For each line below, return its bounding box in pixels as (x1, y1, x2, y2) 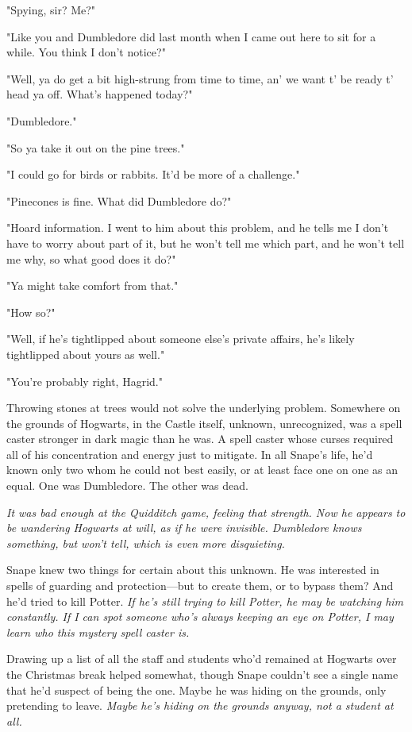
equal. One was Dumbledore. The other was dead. (6, 477, 248, 494)
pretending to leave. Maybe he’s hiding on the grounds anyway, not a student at (6, 697, 394, 714)
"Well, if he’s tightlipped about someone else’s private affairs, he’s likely (6, 330, 355, 347)
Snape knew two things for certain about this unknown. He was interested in (6, 561, 379, 578)
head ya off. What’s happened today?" (6, 86, 193, 102)
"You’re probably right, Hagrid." (6, 372, 163, 389)
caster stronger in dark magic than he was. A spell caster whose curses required (6, 430, 394, 447)
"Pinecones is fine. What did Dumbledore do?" (6, 192, 232, 209)
